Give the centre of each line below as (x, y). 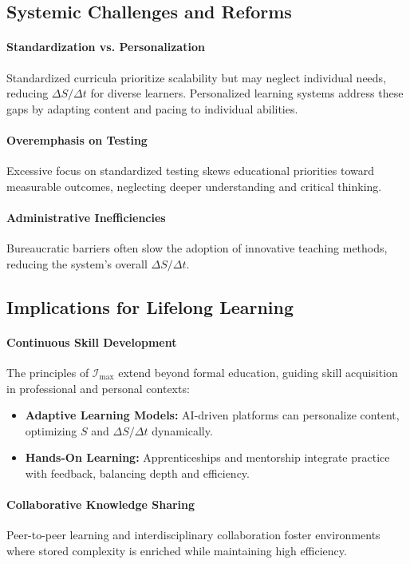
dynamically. (182, 430)
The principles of (48, 372)
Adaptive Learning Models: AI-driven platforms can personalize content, (212, 415)
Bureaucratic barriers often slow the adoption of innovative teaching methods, (197, 248)
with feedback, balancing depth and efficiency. (137, 473)
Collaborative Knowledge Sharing (101, 504)
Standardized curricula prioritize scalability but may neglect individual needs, (197, 77)
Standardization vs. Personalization (106, 47)
